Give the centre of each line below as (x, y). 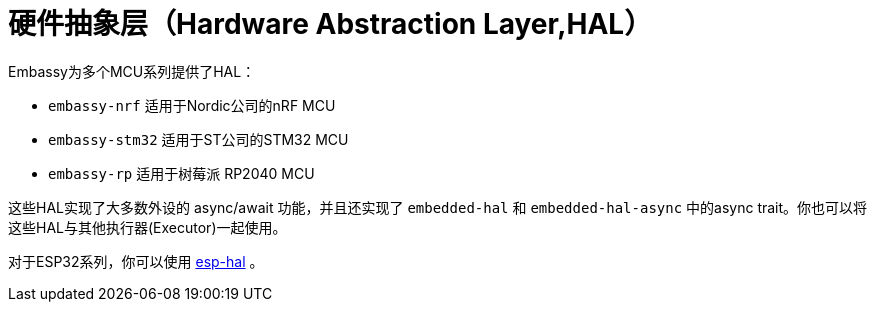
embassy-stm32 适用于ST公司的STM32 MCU (198, 139)
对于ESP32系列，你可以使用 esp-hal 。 (136, 261)
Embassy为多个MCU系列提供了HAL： (132, 71)
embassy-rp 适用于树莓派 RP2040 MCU (181, 173)
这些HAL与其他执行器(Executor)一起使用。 (147, 227)
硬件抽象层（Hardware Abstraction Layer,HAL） (330, 24)
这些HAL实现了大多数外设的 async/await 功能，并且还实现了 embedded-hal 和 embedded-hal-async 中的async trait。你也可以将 (438, 207)
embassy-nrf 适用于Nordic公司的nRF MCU (192, 105)
